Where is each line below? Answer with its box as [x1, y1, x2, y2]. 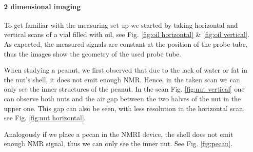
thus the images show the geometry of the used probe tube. [4, 48, 181, 58]
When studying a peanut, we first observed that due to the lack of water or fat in [4, 65, 247, 75]
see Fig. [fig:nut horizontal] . [4, 113, 86, 123]
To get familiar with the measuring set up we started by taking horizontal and [4, 19, 238, 30]
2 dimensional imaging [4, 1, 81, 11]
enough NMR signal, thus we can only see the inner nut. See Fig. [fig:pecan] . [4, 138, 233, 149]
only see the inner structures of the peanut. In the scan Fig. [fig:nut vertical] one [4, 84, 245, 94]
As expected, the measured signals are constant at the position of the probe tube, [4, 38, 248, 49]
